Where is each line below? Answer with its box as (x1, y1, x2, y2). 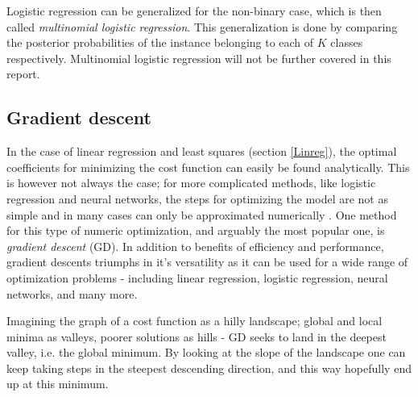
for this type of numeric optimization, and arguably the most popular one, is (6, 222, 385, 239)
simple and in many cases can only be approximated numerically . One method (6, 206, 397, 223)
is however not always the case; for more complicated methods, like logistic (6, 174, 376, 191)
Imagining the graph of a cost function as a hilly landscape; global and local (6, 312, 383, 329)
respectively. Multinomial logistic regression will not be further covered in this (6, 49, 391, 66)
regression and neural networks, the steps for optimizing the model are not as (6, 190, 388, 207)
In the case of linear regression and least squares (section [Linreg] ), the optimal (6, 143, 397, 160)
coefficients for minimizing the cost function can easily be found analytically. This (6, 158, 410, 175)
